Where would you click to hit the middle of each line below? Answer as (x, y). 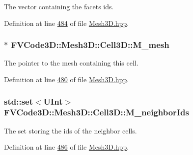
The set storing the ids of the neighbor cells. (70, 130)
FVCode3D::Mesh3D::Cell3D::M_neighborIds (96, 112)
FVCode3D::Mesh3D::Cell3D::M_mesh (90, 45)
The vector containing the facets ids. (59, 6)
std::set (18, 101)
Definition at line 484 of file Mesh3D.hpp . (67, 23)
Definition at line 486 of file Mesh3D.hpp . (67, 147)
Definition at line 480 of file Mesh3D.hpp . (67, 79)
